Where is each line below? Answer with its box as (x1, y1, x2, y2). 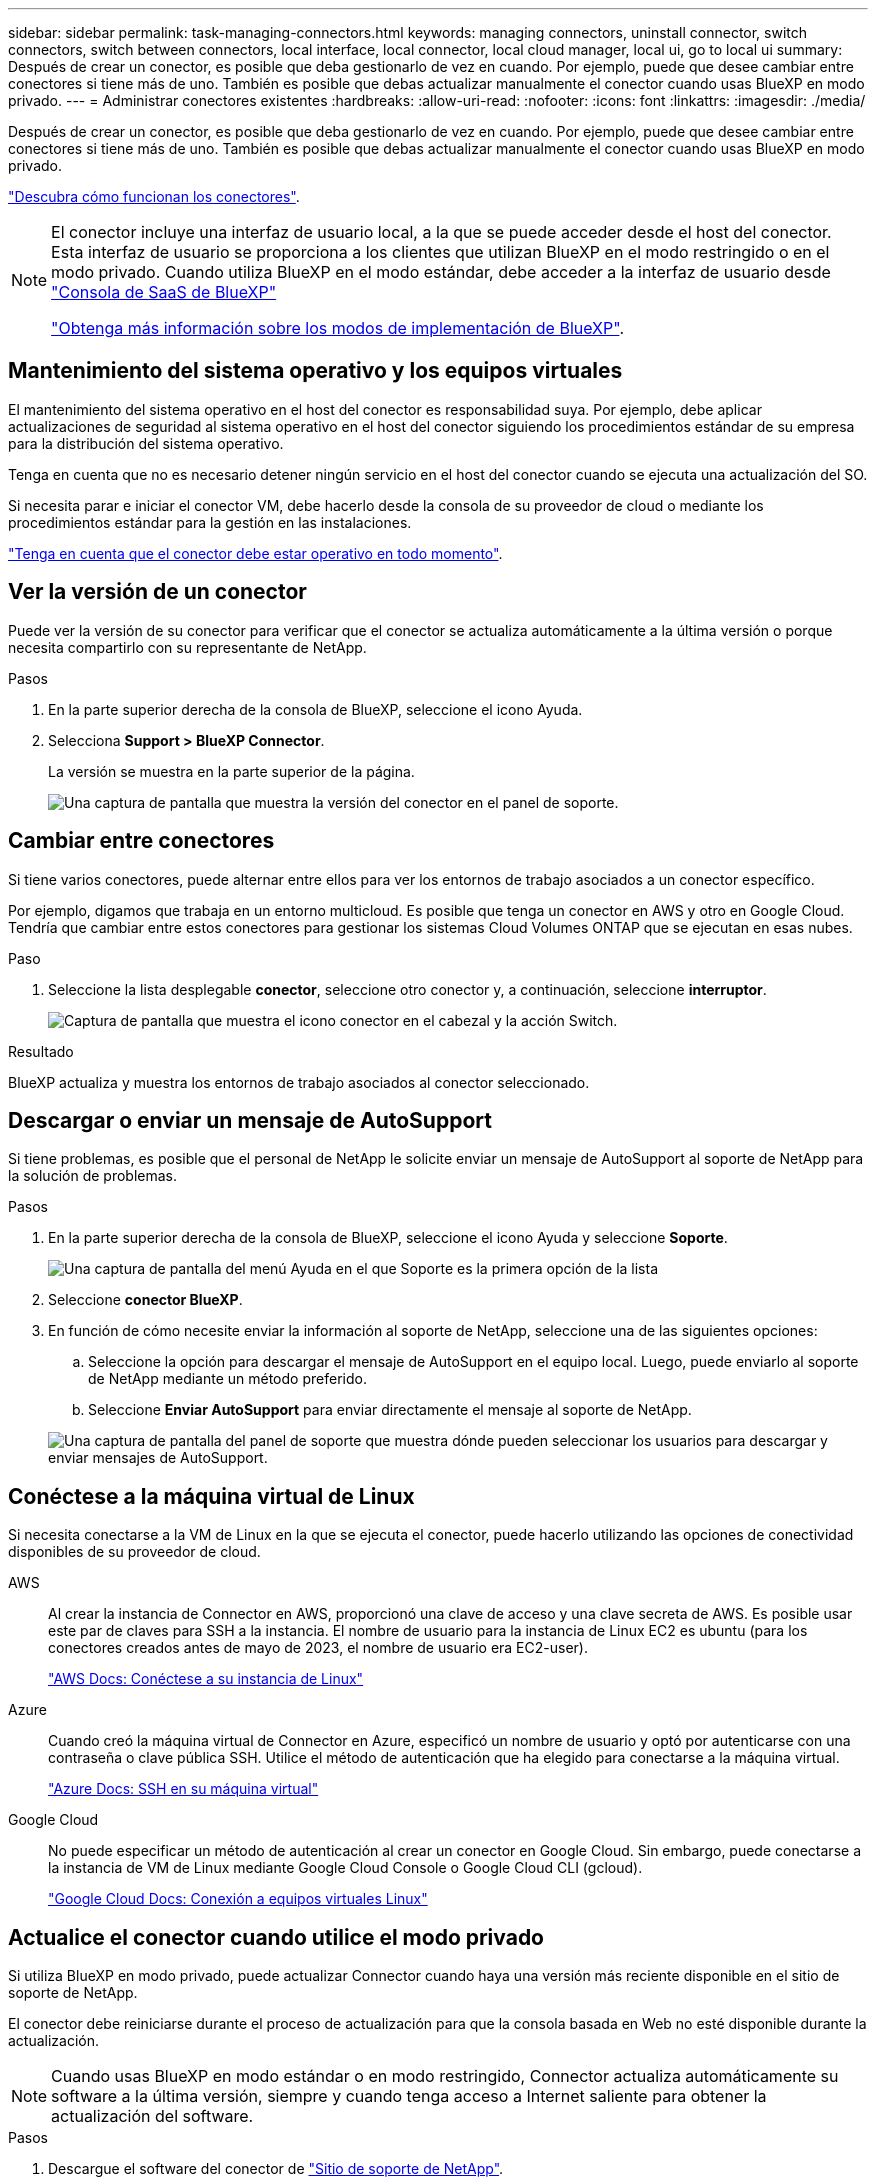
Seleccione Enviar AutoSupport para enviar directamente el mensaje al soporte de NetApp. (88, 1401, 692, 1419)
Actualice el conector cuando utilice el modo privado (8, 1924, 545, 1950)
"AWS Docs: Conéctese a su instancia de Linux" (48, 1670, 364, 1688)
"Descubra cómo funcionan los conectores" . (8, 188, 300, 205)
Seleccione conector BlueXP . (48, 1291, 243, 1309)
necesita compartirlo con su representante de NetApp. (8, 638, 367, 656)
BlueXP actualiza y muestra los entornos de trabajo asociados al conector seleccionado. (8, 1073, 590, 1091)
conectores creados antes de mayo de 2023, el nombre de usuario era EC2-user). (48, 1639, 588, 1657)
